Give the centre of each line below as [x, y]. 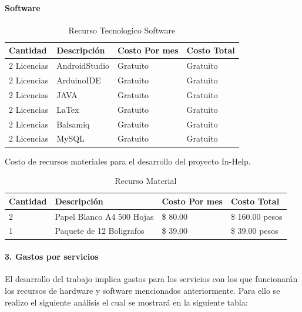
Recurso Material [146, 181]
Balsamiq [73, 124]
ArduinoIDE [79, 80]
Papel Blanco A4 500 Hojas [104, 216]
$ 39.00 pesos [254, 231]
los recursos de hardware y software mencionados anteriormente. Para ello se [142, 290]
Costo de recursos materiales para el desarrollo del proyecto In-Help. [128, 161]
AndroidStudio [83, 66]
